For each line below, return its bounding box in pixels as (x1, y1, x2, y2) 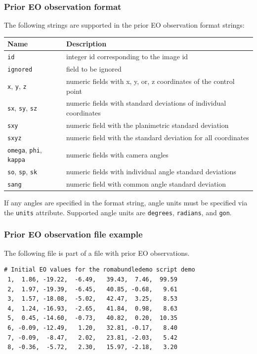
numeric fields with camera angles (66, 149, 169, 159)
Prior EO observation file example (4, 228, 143, 240)
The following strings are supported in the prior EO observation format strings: (4, 20, 245, 30)
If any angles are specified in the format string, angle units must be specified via (4, 197, 248, 208)
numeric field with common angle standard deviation (66, 179, 226, 189)
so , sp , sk (7, 166, 38, 177)
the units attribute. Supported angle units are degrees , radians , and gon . (4, 207, 232, 217)
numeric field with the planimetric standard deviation (66, 119, 229, 130)
